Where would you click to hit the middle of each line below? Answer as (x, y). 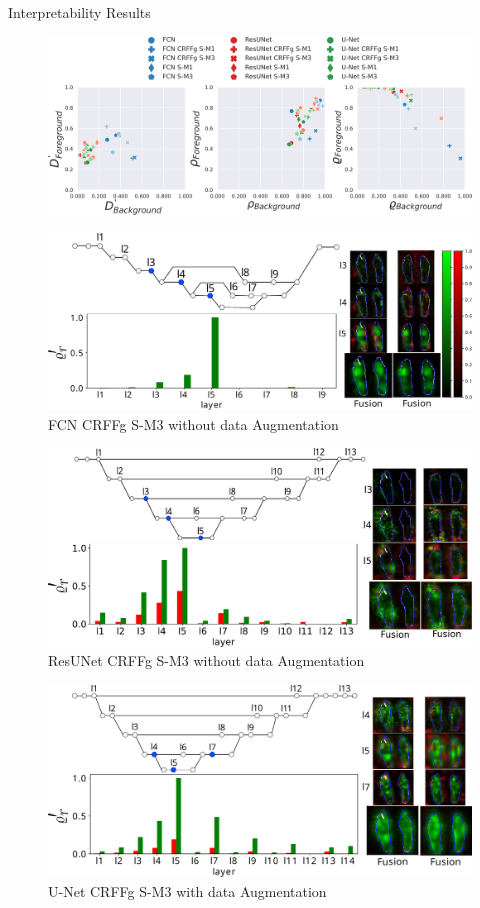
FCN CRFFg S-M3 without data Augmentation (193, 423)
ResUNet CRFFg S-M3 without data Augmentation (206, 660)
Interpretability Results (79, 12)
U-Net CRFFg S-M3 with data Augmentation (187, 890)
